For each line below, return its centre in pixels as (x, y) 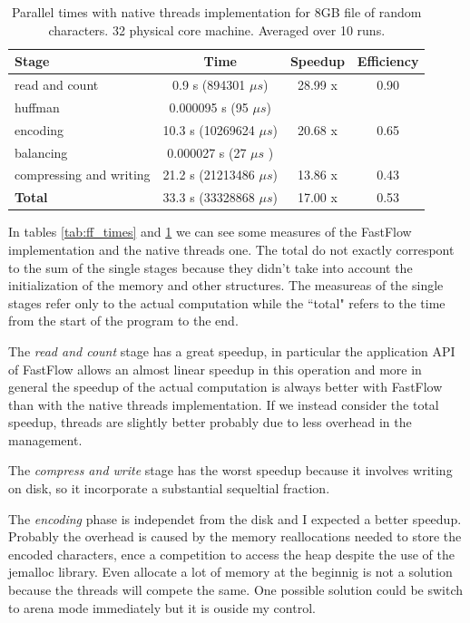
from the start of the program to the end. (123, 321)
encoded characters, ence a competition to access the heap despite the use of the (231, 554)
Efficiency (388, 61)
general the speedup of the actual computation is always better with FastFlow (225, 387)
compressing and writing (83, 175)
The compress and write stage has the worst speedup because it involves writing (230, 470)
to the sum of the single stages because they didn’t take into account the (211, 267)
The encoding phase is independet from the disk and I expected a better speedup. (235, 518)
